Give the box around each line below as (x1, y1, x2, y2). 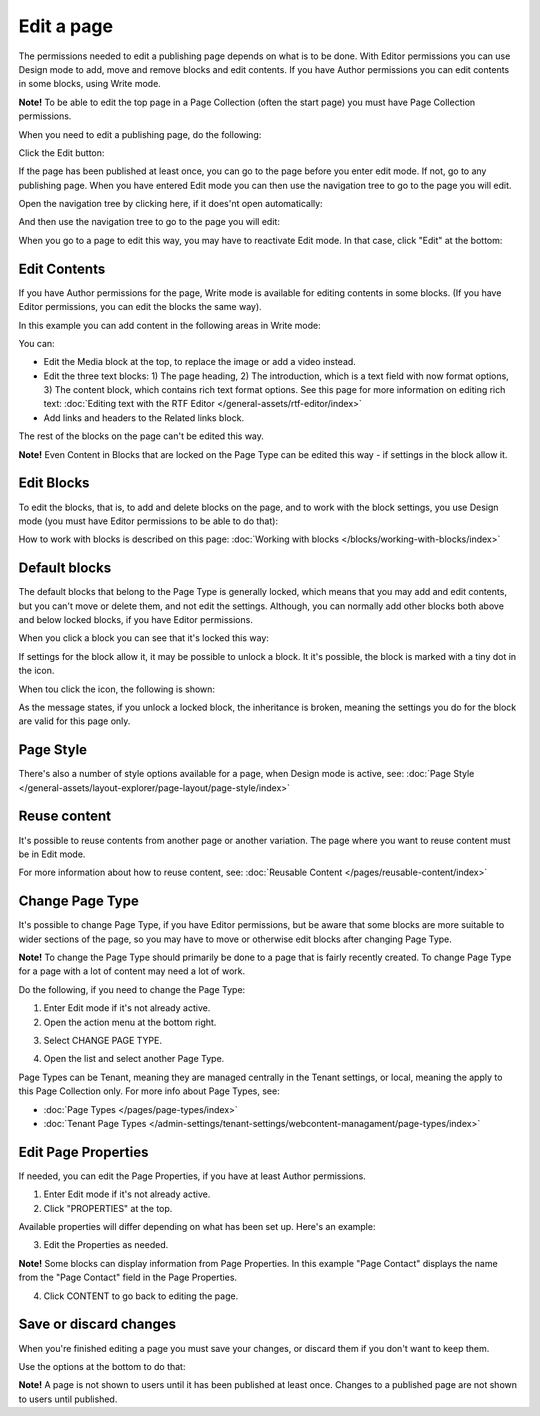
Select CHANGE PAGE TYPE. (43, 1035, 162, 1046)
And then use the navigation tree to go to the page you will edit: (18, 216, 280, 228)
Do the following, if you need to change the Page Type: (18, 983, 246, 995)
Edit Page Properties (18, 1143, 149, 1160)
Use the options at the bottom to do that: (18, 1360, 186, 1372)
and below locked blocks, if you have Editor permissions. (18, 614, 254, 626)
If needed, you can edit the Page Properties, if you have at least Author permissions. (18, 1170, 367, 1182)
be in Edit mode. (18, 848, 86, 860)
